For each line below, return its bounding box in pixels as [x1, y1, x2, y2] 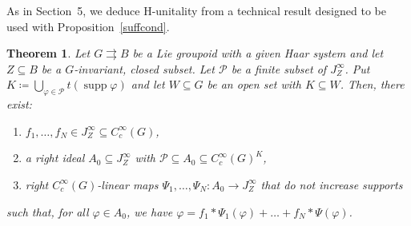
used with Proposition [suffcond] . [6, 18, 170, 34]
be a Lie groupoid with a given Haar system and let [132, 45, 384, 61]
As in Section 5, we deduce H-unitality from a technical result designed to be [6, 2, 386, 18]
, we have [127, 203, 173, 220]
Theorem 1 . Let [6, 45, 91, 61]
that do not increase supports [260, 176, 403, 192]
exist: [6, 96, 32, 113]
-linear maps [97, 176, 159, 192]
